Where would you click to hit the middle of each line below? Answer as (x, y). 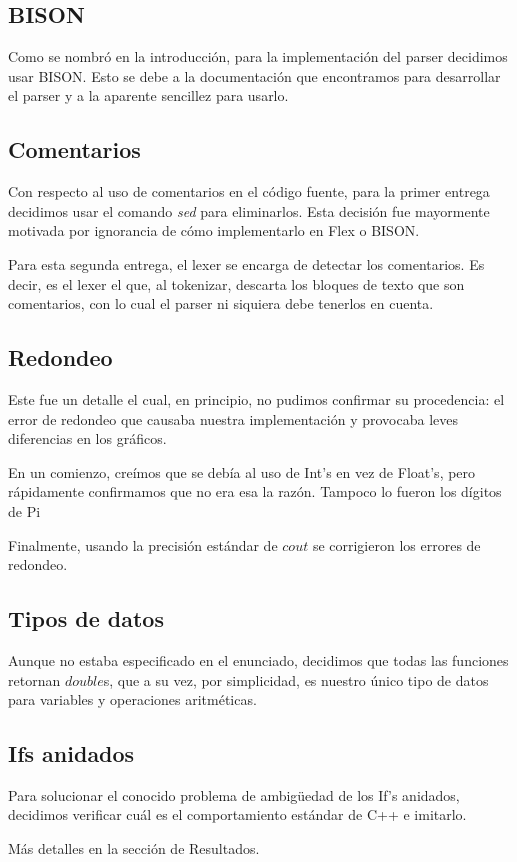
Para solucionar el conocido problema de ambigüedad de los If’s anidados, (234, 794)
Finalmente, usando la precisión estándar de (143, 544)
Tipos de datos (86, 618)
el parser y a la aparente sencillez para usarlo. (148, 95)
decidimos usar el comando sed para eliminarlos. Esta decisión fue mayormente (249, 210)
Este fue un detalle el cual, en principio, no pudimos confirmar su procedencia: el (256, 398)
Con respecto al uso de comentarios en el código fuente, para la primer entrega (249, 191)
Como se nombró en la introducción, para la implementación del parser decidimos (258, 56)
